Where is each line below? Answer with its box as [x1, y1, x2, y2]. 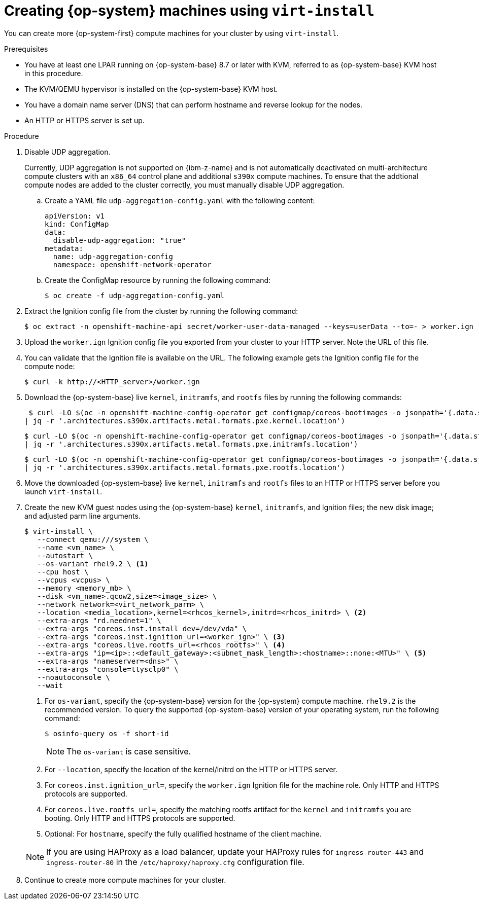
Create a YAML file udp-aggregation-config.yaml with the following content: [45, 196, 315, 205]
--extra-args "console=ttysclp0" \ [37, 665, 179, 673]
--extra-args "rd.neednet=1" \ [37, 616, 161, 625]
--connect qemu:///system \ [37, 535, 149, 544]
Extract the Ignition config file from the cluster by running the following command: [24, 306, 298, 315]
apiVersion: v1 [45, 211, 105, 220]
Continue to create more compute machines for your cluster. [24, 875, 226, 884]
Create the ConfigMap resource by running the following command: [45, 275, 271, 284]
